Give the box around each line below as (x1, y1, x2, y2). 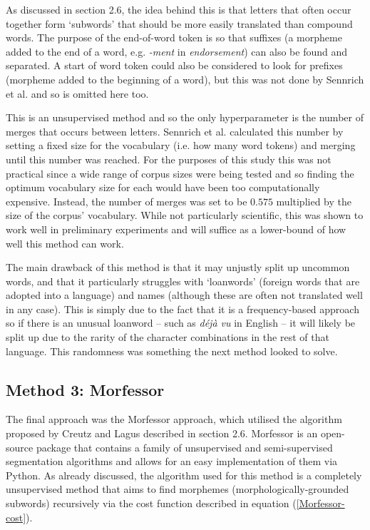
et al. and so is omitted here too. (6, 86, 149, 101)
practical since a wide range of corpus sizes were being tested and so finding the (6, 165, 354, 180)
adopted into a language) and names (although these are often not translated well (6, 287, 363, 302)
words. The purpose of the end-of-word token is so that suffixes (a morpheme (6, 30, 342, 45)
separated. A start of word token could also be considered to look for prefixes (6, 58, 343, 73)
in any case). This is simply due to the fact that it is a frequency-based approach (6, 301, 359, 316)
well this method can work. (6, 235, 124, 250)
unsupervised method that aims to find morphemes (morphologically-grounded (6, 481, 349, 496)
